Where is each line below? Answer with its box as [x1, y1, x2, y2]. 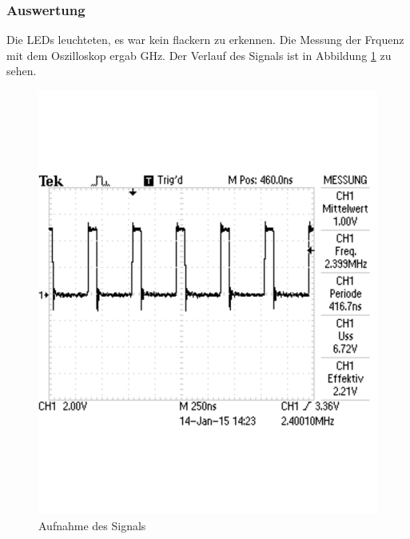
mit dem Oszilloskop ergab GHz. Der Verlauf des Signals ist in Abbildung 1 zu [6, 46, 392, 63]
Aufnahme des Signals [38, 517, 146, 533]
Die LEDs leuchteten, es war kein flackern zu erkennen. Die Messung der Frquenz [6, 31, 404, 48]
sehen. [6, 62, 37, 79]
